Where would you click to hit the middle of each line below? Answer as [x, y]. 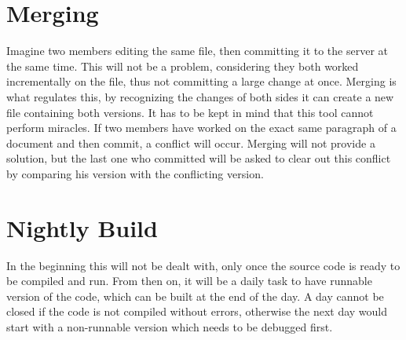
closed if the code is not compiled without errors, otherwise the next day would [197, 311]
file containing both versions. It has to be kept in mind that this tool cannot [190, 112]
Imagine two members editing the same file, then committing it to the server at [197, 51]
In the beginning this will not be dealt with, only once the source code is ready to [203, 265]
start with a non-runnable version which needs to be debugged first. [170, 326]
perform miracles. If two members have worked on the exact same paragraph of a [201, 128]
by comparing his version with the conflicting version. [135, 173]
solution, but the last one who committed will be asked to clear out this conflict [199, 158]
